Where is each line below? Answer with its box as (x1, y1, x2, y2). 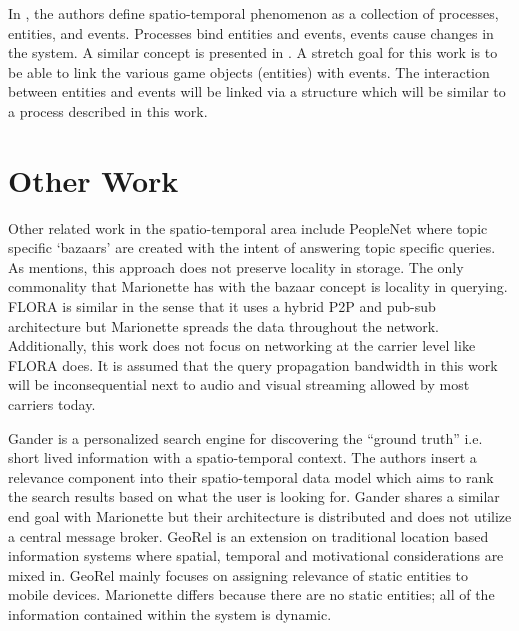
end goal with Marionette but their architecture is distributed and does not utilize (8, 506, 512, 526)
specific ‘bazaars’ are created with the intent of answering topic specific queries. (8, 237, 496, 258)
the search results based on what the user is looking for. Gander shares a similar (8, 486, 500, 507)
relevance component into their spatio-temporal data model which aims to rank (8, 466, 494, 487)
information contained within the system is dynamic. (8, 603, 332, 624)
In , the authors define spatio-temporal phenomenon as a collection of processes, (8, 3, 499, 23)
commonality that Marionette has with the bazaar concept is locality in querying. (8, 276, 508, 297)
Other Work (8, 159, 179, 200)
